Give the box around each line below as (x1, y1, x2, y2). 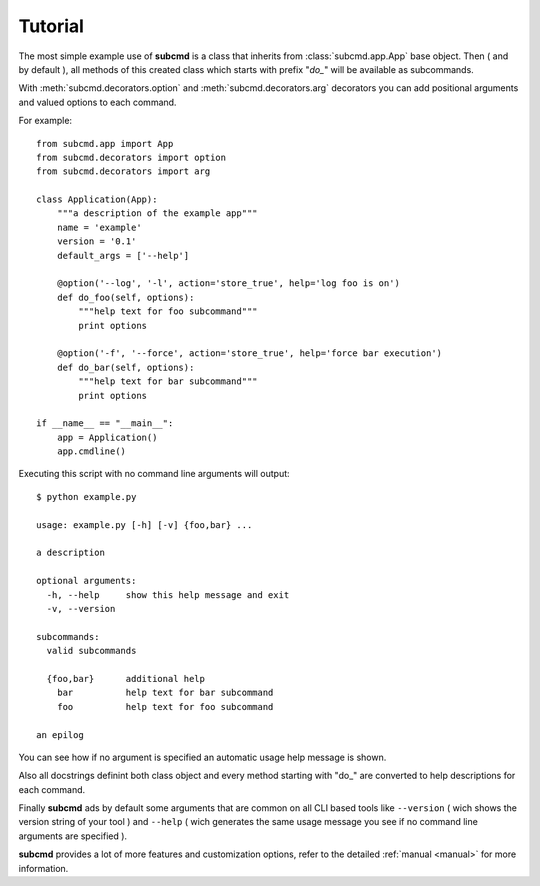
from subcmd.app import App (36, 138, 174, 149)
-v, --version (46, 603, 116, 614)
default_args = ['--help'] (56, 250, 190, 261)
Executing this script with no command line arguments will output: (18, 468, 290, 480)
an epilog (36, 729, 84, 740)
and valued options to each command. (18, 96, 177, 108)
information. (18, 862, 69, 874)
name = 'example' (56, 221, 142, 233)
